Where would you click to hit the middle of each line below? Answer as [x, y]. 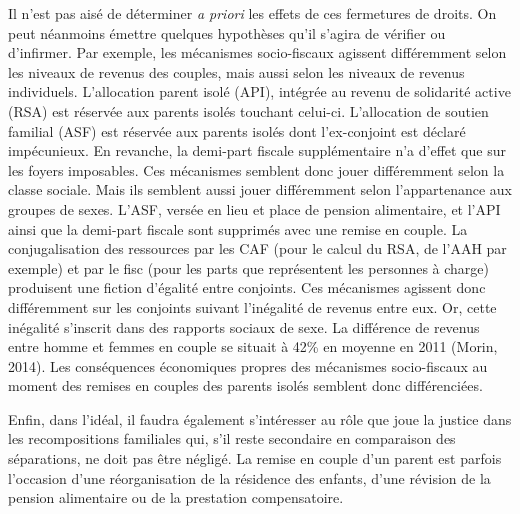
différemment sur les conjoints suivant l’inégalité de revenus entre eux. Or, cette [252, 306]
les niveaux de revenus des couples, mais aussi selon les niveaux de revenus [236, 71]
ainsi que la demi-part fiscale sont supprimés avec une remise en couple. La [238, 228]
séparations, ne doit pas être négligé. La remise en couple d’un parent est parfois [255, 458]
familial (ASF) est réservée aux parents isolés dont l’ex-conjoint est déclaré [237, 130]
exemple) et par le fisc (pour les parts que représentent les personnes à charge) [249, 267]
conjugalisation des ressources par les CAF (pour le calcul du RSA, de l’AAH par [257, 248]
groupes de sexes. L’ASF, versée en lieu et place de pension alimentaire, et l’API [254, 208]
